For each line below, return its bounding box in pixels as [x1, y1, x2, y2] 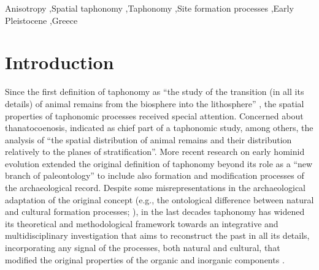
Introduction [5, 50, 114, 75]
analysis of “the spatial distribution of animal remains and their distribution [5, 133, 292, 146]
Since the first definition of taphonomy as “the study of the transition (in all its [5, 85, 304, 98]
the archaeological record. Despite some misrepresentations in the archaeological [5, 181, 306, 194]
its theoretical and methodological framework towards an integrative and [5, 217, 279, 230]
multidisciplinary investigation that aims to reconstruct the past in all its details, [5, 229, 310, 242]
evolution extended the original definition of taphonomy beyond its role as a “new [5, 157, 313, 170]
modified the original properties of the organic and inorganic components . [5, 253, 285, 266]
